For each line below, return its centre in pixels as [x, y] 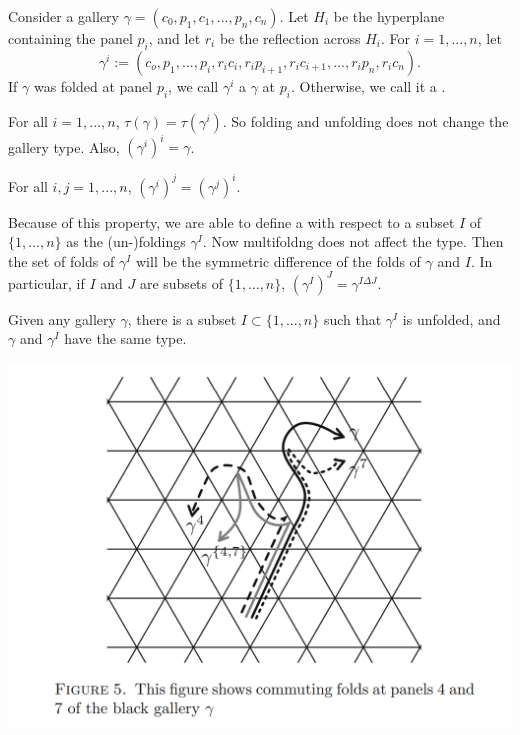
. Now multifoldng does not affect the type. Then [353, 241]
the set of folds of [61, 260]
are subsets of [181, 282]
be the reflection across [290, 38]
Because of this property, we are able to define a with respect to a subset [231, 221]
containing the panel [70, 38]
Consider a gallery [63, 16]
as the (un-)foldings [126, 241]
